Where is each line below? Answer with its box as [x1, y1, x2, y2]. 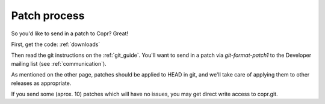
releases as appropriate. [11, 79, 72, 87]
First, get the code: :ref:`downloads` [11, 41, 101, 48]
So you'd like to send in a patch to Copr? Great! [11, 30, 129, 37]
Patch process [11, 9, 85, 22]
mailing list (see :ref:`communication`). [11, 60, 107, 67]
